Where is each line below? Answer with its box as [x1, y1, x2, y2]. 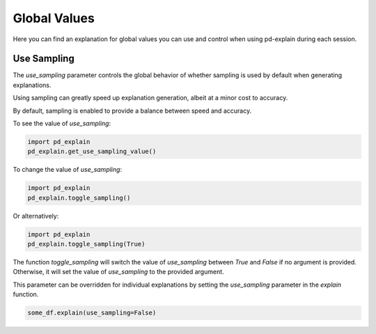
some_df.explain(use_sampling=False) [27, 309, 157, 317]
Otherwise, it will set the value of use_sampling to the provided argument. [13, 268, 224, 276]
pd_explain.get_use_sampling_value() [27, 148, 157, 156]
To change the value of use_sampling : [13, 166, 122, 174]
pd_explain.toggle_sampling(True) [27, 240, 146, 248]
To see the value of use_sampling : [13, 119, 111, 128]
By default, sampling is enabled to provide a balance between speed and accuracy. [13, 106, 252, 115]
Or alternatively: [13, 212, 59, 220]
